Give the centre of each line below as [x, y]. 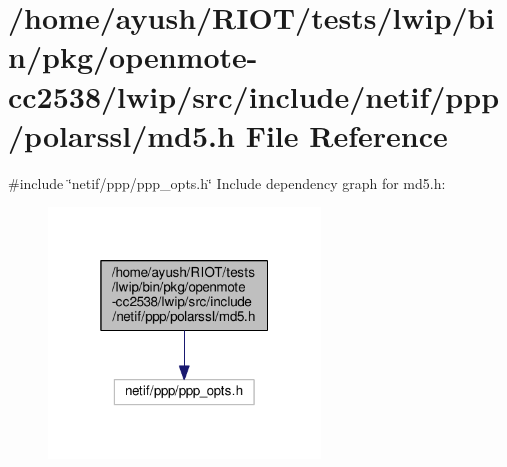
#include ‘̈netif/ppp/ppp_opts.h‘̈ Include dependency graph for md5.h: [227, 182]
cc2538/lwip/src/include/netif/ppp [254, 95]
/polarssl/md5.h [121, 134]
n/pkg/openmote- [133, 56]
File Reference [346, 134]
